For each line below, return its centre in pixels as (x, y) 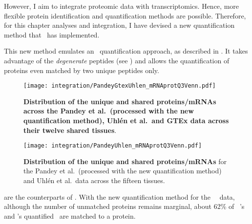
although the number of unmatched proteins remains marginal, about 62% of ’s (124, 206)
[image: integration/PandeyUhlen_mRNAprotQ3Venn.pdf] (113, 146)
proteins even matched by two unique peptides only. (82, 70)
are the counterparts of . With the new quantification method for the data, (119, 196)
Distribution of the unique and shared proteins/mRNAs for (125, 161)
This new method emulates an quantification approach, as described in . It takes (126, 51)
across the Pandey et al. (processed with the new (109, 111)
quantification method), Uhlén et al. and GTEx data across (126, 120)
